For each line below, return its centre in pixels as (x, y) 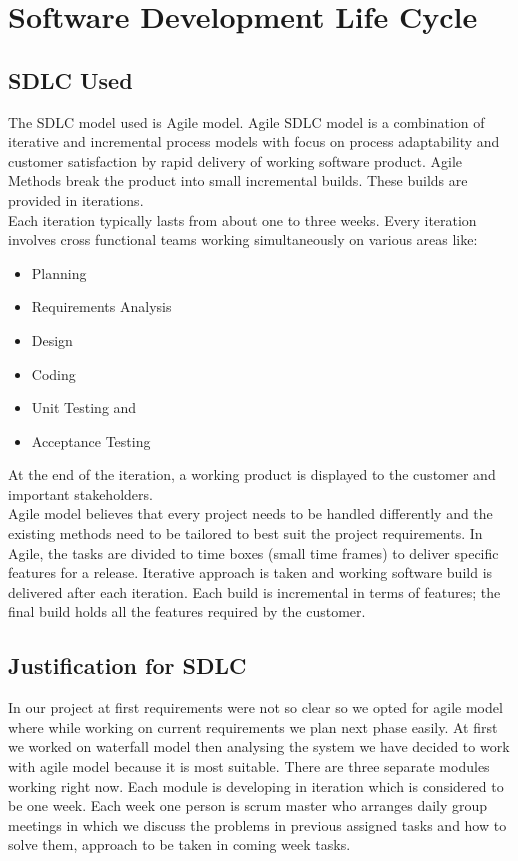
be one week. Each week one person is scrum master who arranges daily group (248, 805)
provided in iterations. (76, 199)
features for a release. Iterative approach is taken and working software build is (250, 572)
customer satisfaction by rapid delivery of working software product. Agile (235, 160)
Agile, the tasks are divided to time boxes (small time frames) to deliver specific (253, 552)
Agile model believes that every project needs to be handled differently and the (250, 513)
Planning (59, 272)
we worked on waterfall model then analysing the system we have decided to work (259, 746)
